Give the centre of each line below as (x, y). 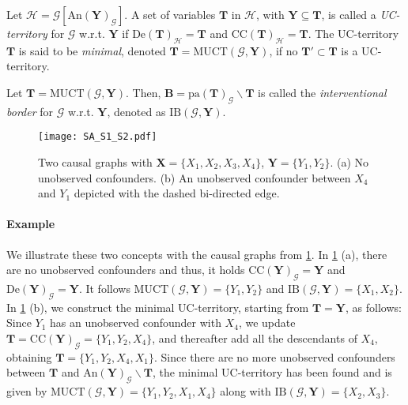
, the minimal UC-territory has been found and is (272, 372)
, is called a (349, 14)
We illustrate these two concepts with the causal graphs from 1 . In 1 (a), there (197, 254)
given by (27, 391)
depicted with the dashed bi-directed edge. (177, 193)
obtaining (29, 356)
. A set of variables (170, 14)
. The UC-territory (353, 33)
